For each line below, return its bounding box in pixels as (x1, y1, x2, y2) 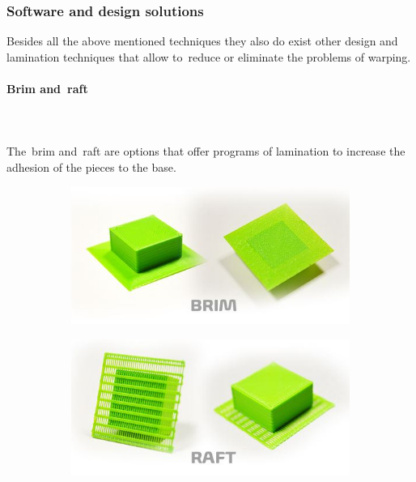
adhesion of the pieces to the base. (6, 158, 176, 175)
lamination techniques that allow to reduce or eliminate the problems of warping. (6, 48, 411, 65)
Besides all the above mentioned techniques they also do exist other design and (6, 32, 398, 49)
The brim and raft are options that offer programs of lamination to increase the (6, 143, 405, 160)
